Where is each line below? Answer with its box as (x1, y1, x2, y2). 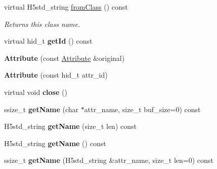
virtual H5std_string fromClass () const (4, 2, 128, 12)
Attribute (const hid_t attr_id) (4, 70, 108, 80)
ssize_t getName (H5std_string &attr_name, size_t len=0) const (4, 155, 213, 165)
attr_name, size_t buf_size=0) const (84, 104, 201, 114)
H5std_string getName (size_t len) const (4, 121, 137, 131)
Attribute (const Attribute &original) (4, 52, 125, 63)
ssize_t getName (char (4, 104, 79, 114)
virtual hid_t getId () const (4, 36, 93, 46)
